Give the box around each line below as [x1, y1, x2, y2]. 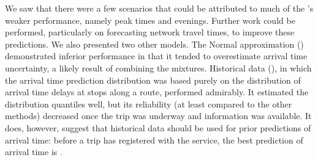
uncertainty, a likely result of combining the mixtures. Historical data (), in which [5, 61, 312, 74]
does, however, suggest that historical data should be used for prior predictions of [5, 121, 311, 134]
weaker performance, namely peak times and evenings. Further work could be [5, 13, 295, 26]
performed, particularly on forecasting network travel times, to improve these [5, 26, 295, 38]
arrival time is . [5, 145, 62, 158]
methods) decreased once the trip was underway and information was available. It [5, 109, 312, 122]
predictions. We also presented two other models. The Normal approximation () [5, 37, 304, 50]
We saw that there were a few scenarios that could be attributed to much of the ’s [5, 2, 314, 14]
